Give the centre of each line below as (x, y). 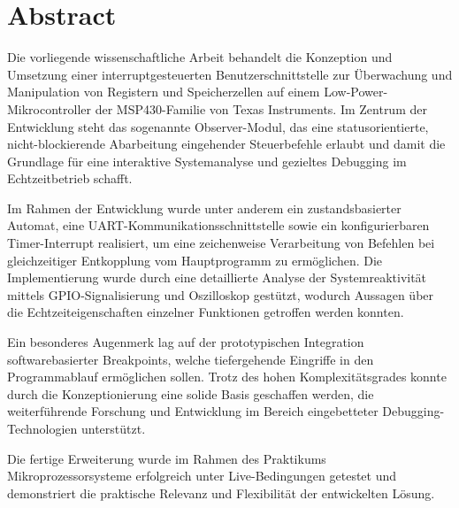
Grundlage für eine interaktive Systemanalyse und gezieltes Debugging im (207, 161)
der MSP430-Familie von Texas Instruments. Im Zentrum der (261, 108)
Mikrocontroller (50, 108)
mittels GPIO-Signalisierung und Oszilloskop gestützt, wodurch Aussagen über (221, 294)
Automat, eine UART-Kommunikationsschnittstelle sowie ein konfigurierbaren (218, 225)
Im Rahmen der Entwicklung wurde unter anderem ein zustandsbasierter (204, 208)
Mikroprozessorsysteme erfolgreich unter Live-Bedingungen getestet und (202, 476)
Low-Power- (356, 92)
